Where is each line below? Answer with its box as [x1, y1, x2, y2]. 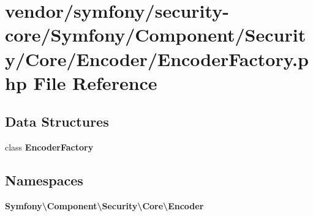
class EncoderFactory [5, 141, 94, 154]
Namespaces [5, 171, 83, 190]
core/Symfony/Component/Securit [5, 22, 306, 47]
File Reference [33, 70, 157, 95]
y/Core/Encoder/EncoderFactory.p [5, 46, 309, 71]
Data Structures [5, 112, 109, 131]
